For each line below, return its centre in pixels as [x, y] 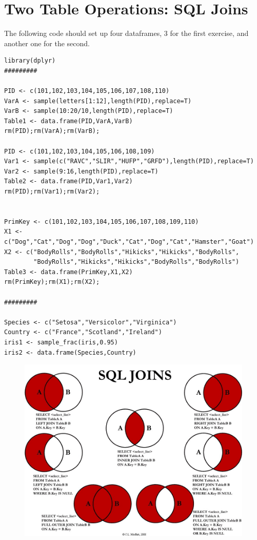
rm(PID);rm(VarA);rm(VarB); [52, 131]
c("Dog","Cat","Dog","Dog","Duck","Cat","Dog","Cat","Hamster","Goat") [129, 242]
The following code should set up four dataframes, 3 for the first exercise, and [126, 33]
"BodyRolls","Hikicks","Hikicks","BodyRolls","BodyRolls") [136, 262]
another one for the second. [47, 43]
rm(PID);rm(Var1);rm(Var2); [52, 192]
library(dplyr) [30, 61]
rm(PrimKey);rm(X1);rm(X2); [52, 282]
